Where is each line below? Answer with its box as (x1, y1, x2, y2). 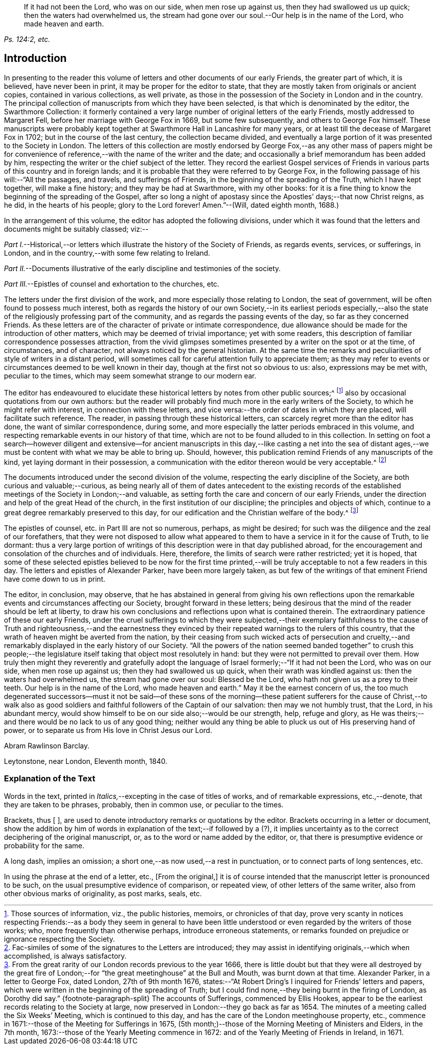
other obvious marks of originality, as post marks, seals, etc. (4, 889, 202, 898)
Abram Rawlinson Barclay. (4, 741, 90, 750)
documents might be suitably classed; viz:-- (4, 224, 149, 233)
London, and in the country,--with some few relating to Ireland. (4, 248, 211, 257)
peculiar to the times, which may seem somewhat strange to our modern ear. (4, 371, 256, 380)
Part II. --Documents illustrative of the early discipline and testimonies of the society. (4, 264, 281, 273)
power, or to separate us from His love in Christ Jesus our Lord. (4, 725, 213, 734)
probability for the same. (4, 841, 85, 850)
